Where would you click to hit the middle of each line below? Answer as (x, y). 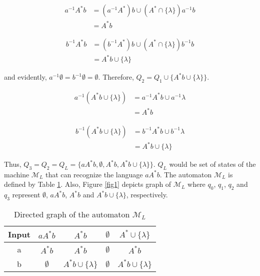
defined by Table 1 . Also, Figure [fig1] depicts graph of (88, 184)
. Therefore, (116, 77)
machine (17, 174)
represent (26, 195)
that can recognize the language (94, 174)
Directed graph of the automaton (72, 214)
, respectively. (147, 195)
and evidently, (25, 77)
